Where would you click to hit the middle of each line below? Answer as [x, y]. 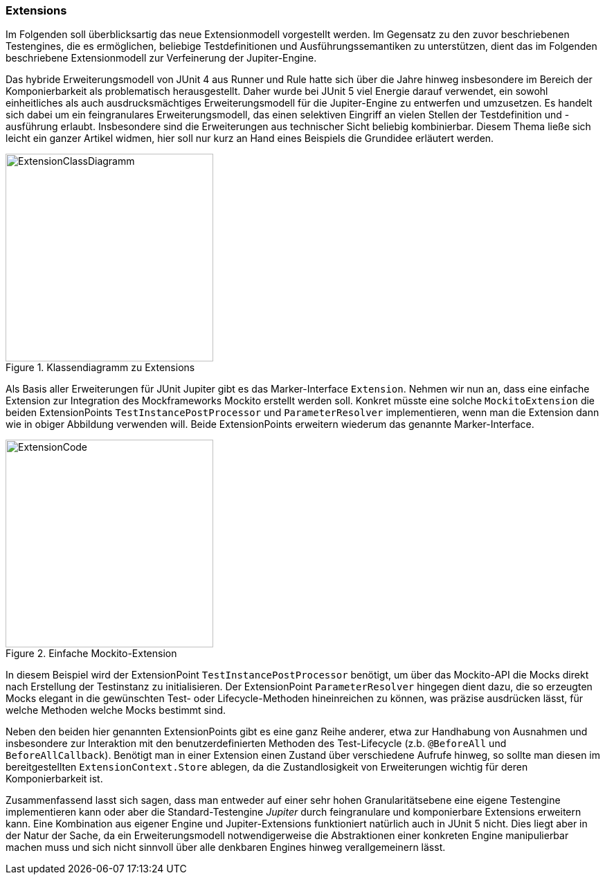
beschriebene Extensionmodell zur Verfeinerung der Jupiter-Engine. [161, 58]
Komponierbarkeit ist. [54, 779]
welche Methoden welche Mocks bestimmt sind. [116, 710]
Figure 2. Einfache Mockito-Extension [91, 654]
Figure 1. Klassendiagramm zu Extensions [100, 368]
